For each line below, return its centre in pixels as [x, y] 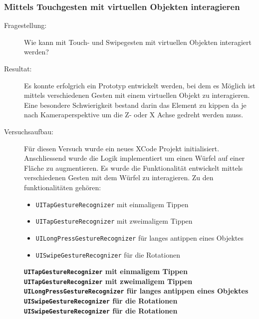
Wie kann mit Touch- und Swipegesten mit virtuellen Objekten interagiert [138, 42]
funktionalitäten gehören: [63, 187]
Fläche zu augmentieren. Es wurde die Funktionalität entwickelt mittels [133, 167]
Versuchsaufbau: [29, 131]
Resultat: [18, 68]
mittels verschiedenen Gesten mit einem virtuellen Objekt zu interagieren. [137, 95]
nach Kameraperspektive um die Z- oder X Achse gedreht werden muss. [134, 115]
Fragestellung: [25, 25]
